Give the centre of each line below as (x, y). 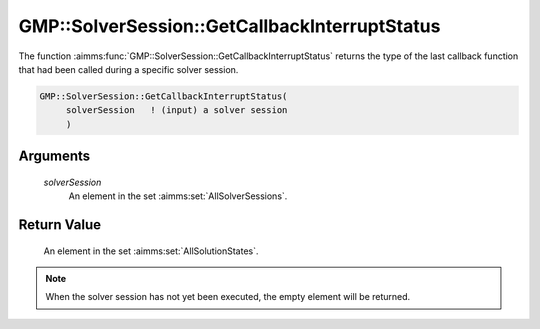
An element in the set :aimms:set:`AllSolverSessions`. (178, 196)
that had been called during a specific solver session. (128, 69)
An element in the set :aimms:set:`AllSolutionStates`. (151, 251)
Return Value (60, 224)
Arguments (54, 156)
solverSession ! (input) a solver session (176, 110)
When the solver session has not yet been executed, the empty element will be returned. (228, 297)
